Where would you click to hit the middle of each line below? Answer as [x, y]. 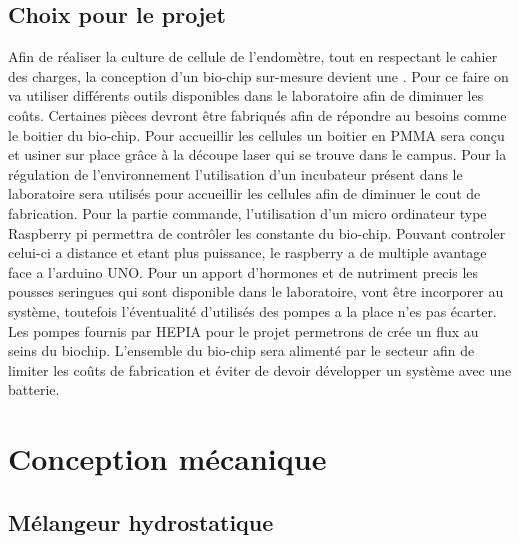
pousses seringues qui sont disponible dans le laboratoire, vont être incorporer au [256, 291]
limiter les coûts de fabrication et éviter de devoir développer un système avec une [260, 369]
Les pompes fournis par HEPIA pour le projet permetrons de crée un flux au [243, 330]
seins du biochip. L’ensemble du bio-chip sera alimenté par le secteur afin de [241, 350]
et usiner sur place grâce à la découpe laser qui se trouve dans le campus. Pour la [257, 154]
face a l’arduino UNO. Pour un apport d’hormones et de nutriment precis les [243, 271]
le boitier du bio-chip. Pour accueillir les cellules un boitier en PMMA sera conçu [256, 134]
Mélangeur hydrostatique [141, 521]
